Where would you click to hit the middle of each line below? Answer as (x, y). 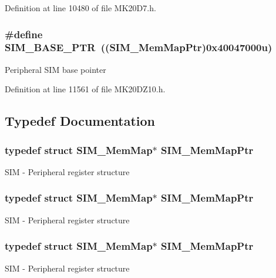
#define (24, 34)
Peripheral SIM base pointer (55, 69)
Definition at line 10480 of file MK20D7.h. (80, 8)
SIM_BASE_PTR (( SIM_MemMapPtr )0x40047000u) (139, 47)
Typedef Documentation (80, 121)
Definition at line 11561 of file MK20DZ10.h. (85, 89)
